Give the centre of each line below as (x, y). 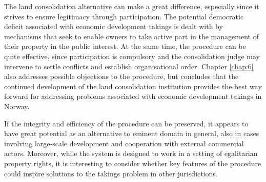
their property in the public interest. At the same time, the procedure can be (125, 46)
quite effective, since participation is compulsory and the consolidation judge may (132, 56)
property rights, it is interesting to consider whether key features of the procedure (133, 163)
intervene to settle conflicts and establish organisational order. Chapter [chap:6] (129, 66)
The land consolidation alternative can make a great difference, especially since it (132, 6)
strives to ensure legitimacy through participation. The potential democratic (124, 16)
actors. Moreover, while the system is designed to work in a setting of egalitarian (131, 153)
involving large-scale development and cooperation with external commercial (124, 143)
